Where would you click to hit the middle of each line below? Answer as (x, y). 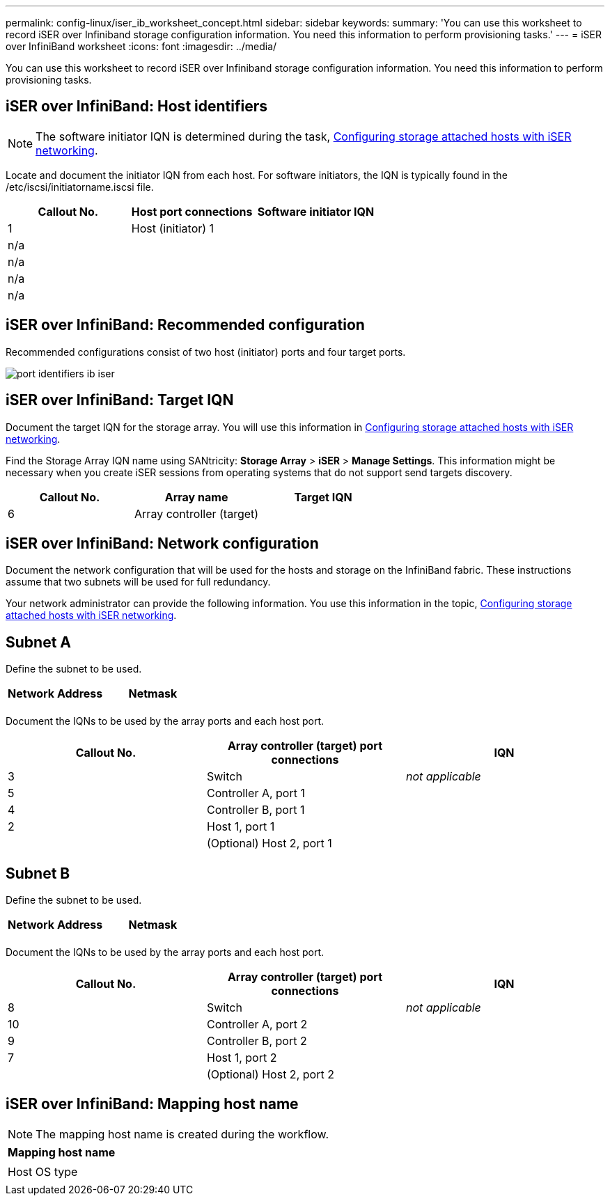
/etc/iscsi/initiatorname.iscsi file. (80, 187)
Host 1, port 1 (241, 827)
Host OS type (43, 1171)
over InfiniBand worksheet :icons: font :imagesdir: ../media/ (141, 46)
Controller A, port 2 (257, 1025)
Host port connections (192, 211)
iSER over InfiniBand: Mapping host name (152, 1104)
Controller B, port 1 (256, 810)
